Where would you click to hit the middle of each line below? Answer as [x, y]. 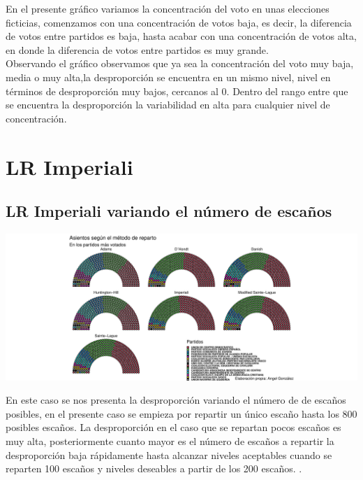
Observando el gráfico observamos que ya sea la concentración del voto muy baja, [180, 63]
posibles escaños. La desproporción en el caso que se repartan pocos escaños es [173, 427]
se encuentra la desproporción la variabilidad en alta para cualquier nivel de [168, 105]
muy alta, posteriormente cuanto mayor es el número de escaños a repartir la [170, 440]
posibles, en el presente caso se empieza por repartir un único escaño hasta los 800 [181, 413]
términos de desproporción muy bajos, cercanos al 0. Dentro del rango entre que [177, 91]
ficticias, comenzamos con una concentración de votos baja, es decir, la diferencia [179, 22]
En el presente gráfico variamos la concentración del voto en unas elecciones [168, 8]
